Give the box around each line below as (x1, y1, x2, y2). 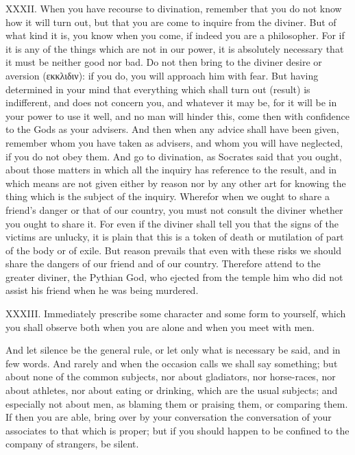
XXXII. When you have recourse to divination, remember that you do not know (5, 1, 342, 15)
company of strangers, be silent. (5, 436, 139, 451)
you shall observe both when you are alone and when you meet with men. (5, 319, 315, 334)
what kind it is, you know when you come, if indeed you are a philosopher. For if (5, 28, 345, 42)
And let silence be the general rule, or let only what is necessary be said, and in (5, 343, 341, 357)
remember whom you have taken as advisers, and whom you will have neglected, (5, 135, 343, 149)
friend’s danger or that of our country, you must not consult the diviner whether (5, 202, 343, 217)
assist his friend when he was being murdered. (5, 283, 199, 297)
